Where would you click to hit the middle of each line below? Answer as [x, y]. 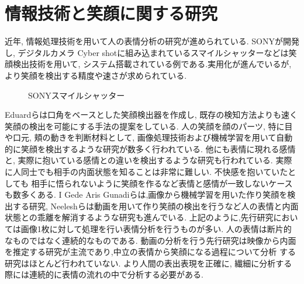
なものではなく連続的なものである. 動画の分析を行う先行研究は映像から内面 [151, 240]
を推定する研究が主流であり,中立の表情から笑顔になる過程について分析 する [150, 252]
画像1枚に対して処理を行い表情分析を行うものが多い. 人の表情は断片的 [156, 229]
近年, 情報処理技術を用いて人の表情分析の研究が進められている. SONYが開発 [152, 41]
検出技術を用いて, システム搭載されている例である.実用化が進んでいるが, [152, 64]
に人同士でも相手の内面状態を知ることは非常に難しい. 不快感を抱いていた [146, 172]
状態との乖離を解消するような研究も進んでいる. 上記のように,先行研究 [139, 217]
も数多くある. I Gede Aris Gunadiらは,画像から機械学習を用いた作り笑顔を [146, 194]
